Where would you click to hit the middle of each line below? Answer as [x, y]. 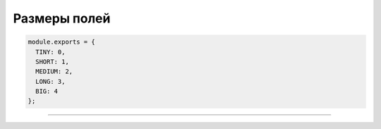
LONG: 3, [50, 81]
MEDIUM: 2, [54, 72]
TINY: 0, [50, 52]
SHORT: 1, [53, 61]
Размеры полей [62, 18]
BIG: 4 [47, 91]
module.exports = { [61, 42]
